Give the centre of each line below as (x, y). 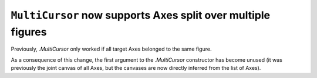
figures (29, 32)
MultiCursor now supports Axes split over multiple (140, 15)
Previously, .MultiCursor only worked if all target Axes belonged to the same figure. (111, 49)
